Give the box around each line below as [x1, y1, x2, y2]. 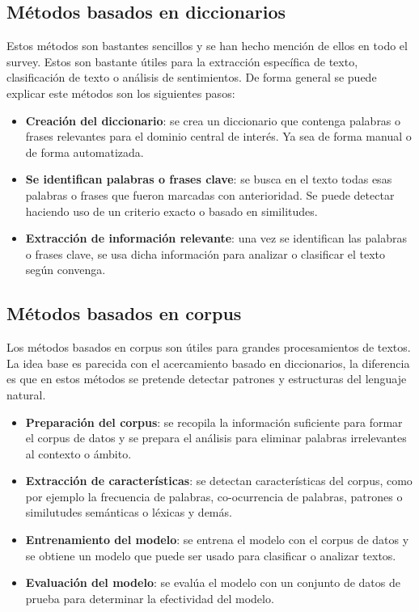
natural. [6, 386, 46, 403]
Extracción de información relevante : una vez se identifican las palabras [25, 230, 407, 247]
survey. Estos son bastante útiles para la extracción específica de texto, [6, 53, 358, 70]
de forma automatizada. [25, 143, 144, 160]
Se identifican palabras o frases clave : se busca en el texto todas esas [25, 171, 392, 188]
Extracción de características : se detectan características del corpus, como [25, 472, 413, 489]
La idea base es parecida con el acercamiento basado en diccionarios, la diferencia [6, 354, 410, 371]
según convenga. [25, 261, 106, 278]
